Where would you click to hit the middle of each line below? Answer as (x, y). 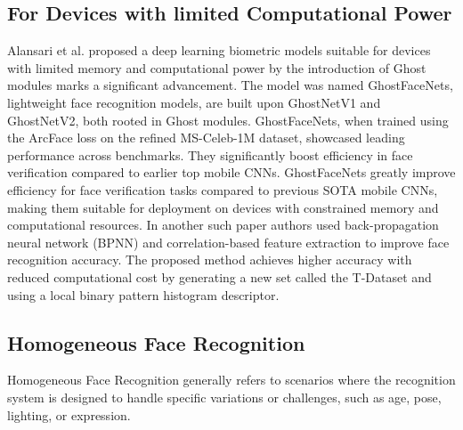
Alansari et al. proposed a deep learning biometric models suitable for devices (219, 50)
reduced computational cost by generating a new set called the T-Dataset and (219, 276)
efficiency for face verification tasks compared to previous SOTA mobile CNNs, (223, 189)
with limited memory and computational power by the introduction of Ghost (217, 67)
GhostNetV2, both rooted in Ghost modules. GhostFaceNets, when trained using (228, 120)
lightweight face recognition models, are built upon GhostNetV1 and (194, 102)
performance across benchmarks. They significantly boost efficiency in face (210, 154)
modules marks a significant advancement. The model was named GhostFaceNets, (230, 85)
